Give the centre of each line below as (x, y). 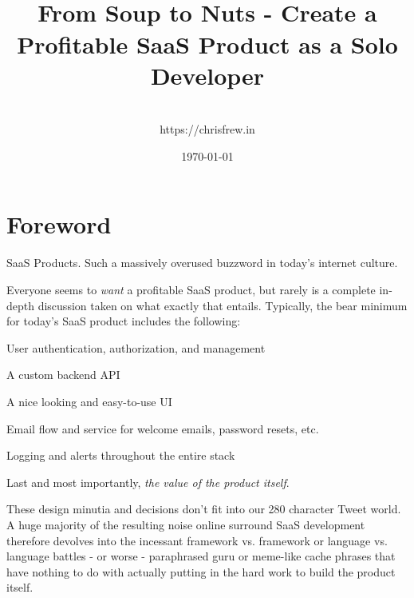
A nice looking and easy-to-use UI (89, 401)
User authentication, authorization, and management (136, 347)
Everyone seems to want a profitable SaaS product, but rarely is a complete (191, 289)
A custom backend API (63, 375)
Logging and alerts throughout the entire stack (121, 455)
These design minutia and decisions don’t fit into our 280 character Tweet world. (204, 509)
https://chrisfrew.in (207, 129)
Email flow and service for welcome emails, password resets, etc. (163, 428)
